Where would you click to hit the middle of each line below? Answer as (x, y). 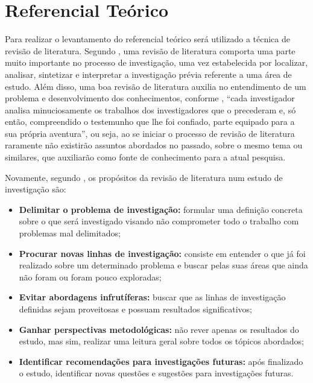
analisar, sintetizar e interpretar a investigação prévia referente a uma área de (148, 74)
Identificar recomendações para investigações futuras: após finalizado (161, 361)
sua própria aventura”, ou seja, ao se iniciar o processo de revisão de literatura (150, 133)
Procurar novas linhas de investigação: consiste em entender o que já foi (162, 253)
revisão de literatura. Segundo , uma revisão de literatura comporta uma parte (150, 50)
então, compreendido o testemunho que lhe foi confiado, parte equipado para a (150, 122)
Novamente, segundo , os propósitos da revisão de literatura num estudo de (144, 177)
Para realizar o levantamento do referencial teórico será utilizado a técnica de (148, 39)
